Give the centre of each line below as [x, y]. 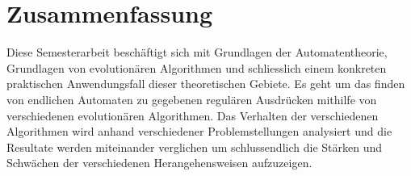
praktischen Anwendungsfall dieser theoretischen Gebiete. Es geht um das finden [206, 84]
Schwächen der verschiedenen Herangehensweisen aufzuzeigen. [159, 163]
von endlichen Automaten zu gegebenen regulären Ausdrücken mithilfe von [192, 99]
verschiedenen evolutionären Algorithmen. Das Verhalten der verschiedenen [193, 115]
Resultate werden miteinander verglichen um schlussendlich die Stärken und [194, 147]
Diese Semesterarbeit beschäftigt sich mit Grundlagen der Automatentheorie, [197, 52]
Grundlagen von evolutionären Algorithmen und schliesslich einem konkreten [197, 67]
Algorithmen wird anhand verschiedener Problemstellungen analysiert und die [199, 131]
